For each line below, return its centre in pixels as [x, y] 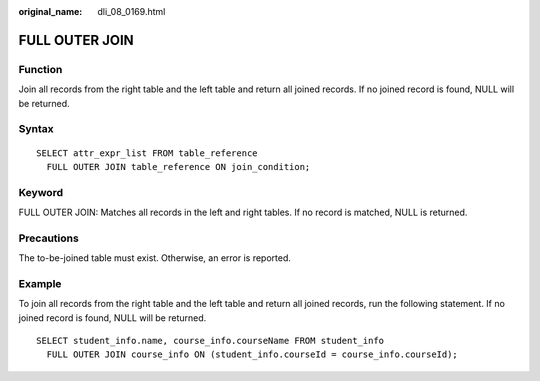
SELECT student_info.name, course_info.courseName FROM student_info [210, 341]
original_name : [50, 11]
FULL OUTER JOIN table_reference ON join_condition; [178, 166]
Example [40, 283]
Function [40, 69]
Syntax [36, 129]
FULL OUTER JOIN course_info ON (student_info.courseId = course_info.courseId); [252, 354]
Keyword [41, 192]
